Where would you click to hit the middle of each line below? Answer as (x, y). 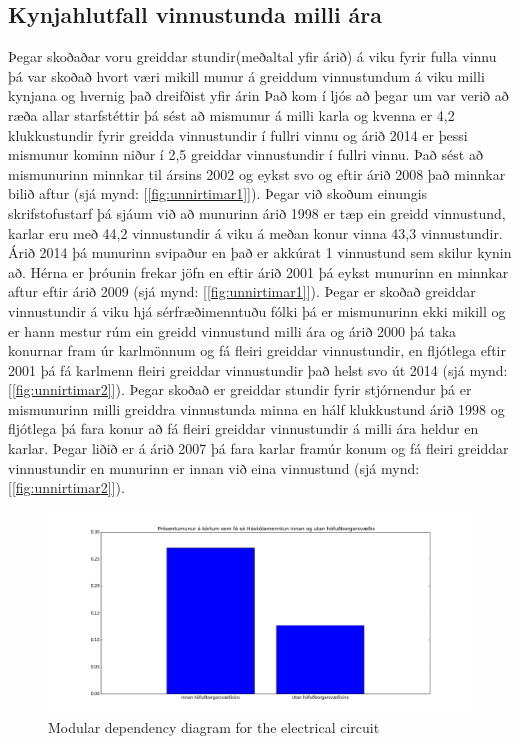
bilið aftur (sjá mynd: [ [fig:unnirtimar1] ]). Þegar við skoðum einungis (218, 193)
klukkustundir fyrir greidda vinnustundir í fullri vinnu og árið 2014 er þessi (238, 134)
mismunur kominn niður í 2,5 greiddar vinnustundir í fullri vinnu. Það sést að (245, 154)
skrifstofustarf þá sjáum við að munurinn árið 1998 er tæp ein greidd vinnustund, (257, 212)
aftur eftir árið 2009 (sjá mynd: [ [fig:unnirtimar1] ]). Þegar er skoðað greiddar (242, 291)
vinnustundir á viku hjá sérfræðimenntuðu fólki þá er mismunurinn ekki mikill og (257, 310)
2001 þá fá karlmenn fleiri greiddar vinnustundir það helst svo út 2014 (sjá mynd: (258, 369)
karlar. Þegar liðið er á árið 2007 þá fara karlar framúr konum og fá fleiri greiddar (258, 448)
